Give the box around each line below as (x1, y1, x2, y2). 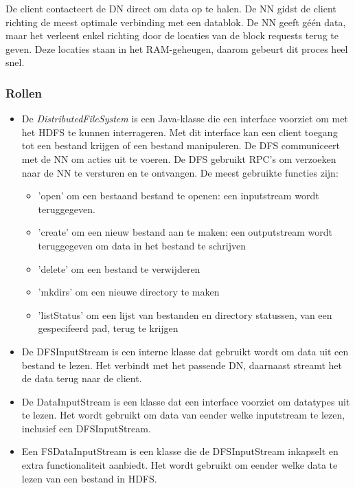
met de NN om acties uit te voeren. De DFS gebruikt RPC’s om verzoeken (21, 151, 336, 166)
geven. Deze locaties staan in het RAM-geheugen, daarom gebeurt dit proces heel (5, 41, 348, 56)
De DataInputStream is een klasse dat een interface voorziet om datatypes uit (21, 394, 350, 408)
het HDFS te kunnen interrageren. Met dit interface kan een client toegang (21, 124, 338, 139)
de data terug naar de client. (21, 371, 142, 386)
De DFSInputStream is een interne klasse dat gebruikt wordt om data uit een (21, 344, 349, 358)
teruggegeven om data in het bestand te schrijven (38, 238, 246, 252)
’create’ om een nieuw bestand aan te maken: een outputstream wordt (38, 225, 332, 239)
